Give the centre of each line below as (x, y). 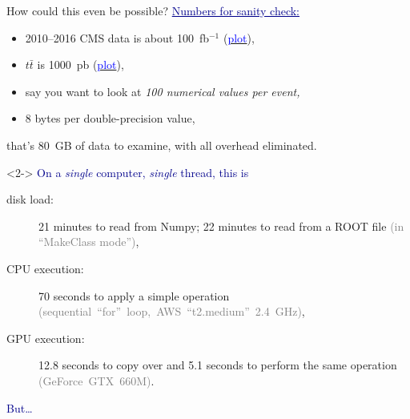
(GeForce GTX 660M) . (96, 380)
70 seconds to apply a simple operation (134, 295)
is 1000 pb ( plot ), (80, 64)
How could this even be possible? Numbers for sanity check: (153, 10)
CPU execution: (45, 268)
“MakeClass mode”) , (89, 242)
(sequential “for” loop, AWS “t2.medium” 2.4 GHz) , (172, 311)
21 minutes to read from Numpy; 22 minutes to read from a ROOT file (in (221, 226)
